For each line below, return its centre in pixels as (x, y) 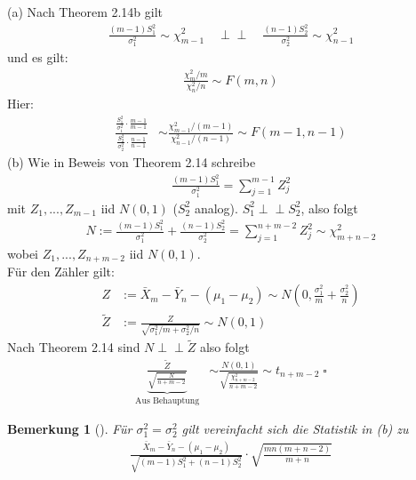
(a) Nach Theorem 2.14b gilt (85, 12)
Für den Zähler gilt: (61, 272)
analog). (216, 208)
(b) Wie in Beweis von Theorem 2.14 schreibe (132, 162)
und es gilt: (38, 57)
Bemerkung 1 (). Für (70, 429)
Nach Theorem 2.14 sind (74, 347)
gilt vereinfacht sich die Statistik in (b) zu (295, 429)
